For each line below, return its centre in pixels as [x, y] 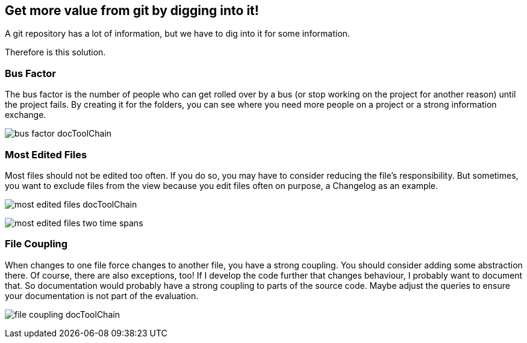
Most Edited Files [46, 154]
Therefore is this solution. [55, 52]
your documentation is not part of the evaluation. [102, 295]
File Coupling [36, 244]
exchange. [26, 115]
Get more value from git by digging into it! [132, 11]
